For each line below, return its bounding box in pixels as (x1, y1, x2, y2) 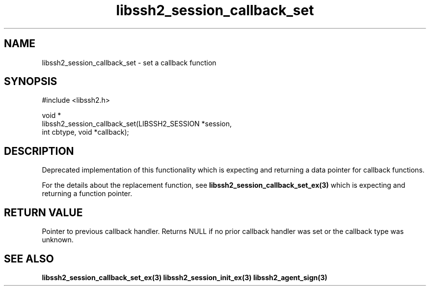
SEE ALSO (4, 252, 54, 265)
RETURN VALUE (4, 206, 83, 219)
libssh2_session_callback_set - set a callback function (42, 58, 216, 67)
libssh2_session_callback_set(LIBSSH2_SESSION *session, (42, 119, 232, 128)
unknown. (42, 235, 74, 244)
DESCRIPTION (4, 145, 74, 157)
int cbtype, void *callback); (42, 128, 129, 137)
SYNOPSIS (4, 75, 57, 88)
